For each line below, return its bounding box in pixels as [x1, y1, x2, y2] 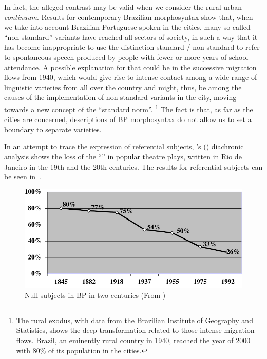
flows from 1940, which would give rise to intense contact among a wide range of [4, 72, 257, 83]
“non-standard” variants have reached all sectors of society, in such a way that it [4, 31, 258, 42]
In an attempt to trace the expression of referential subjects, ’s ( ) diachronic [4, 141, 244, 152]
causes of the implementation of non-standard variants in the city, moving [4, 92, 237, 103]
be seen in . [4, 171, 42, 182]
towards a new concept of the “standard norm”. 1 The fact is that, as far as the [4, 102, 253, 114]
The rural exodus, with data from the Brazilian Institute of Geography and [16, 314, 253, 325]
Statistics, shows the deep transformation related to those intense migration [16, 325, 255, 335]
